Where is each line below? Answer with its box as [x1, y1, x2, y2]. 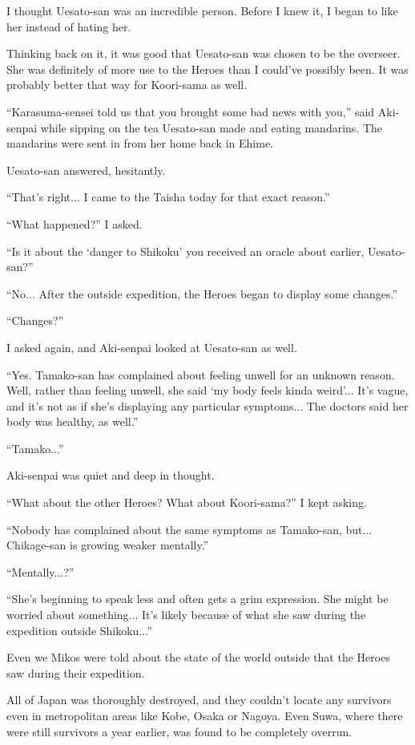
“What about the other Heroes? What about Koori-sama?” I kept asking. [6, 494, 367, 511]
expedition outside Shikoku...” [6, 622, 152, 638]
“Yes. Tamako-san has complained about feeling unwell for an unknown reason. [6, 366, 395, 383]
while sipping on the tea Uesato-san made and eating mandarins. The [40, 119, 383, 136]
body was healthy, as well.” [6, 413, 139, 430]
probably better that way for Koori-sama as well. [6, 76, 248, 93]
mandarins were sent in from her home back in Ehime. [6, 135, 273, 152]
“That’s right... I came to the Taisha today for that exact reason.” [6, 188, 330, 205]
